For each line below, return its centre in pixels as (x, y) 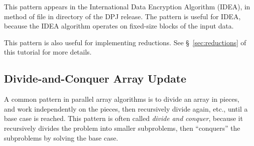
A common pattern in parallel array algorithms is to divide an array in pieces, (122, 99)
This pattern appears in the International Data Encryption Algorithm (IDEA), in (127, 6)
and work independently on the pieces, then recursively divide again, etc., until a (126, 108)
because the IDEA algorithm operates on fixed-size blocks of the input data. (119, 26)
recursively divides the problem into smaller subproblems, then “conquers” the (122, 128)
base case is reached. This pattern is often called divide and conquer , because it (124, 118)
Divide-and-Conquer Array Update (95, 78)
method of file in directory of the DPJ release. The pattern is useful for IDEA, (122, 16)
